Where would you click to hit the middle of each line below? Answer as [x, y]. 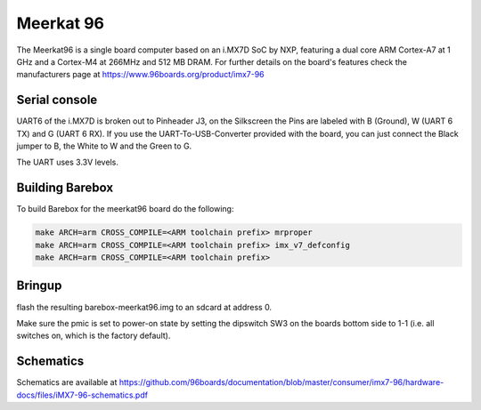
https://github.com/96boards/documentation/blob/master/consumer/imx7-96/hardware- [281, 382]
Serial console [57, 100]
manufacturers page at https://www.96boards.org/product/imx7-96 [140, 75]
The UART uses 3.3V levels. [68, 162]
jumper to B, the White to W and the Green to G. [104, 146]
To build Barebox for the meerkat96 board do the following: [125, 209]
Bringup [39, 286]
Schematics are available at [67, 382]
